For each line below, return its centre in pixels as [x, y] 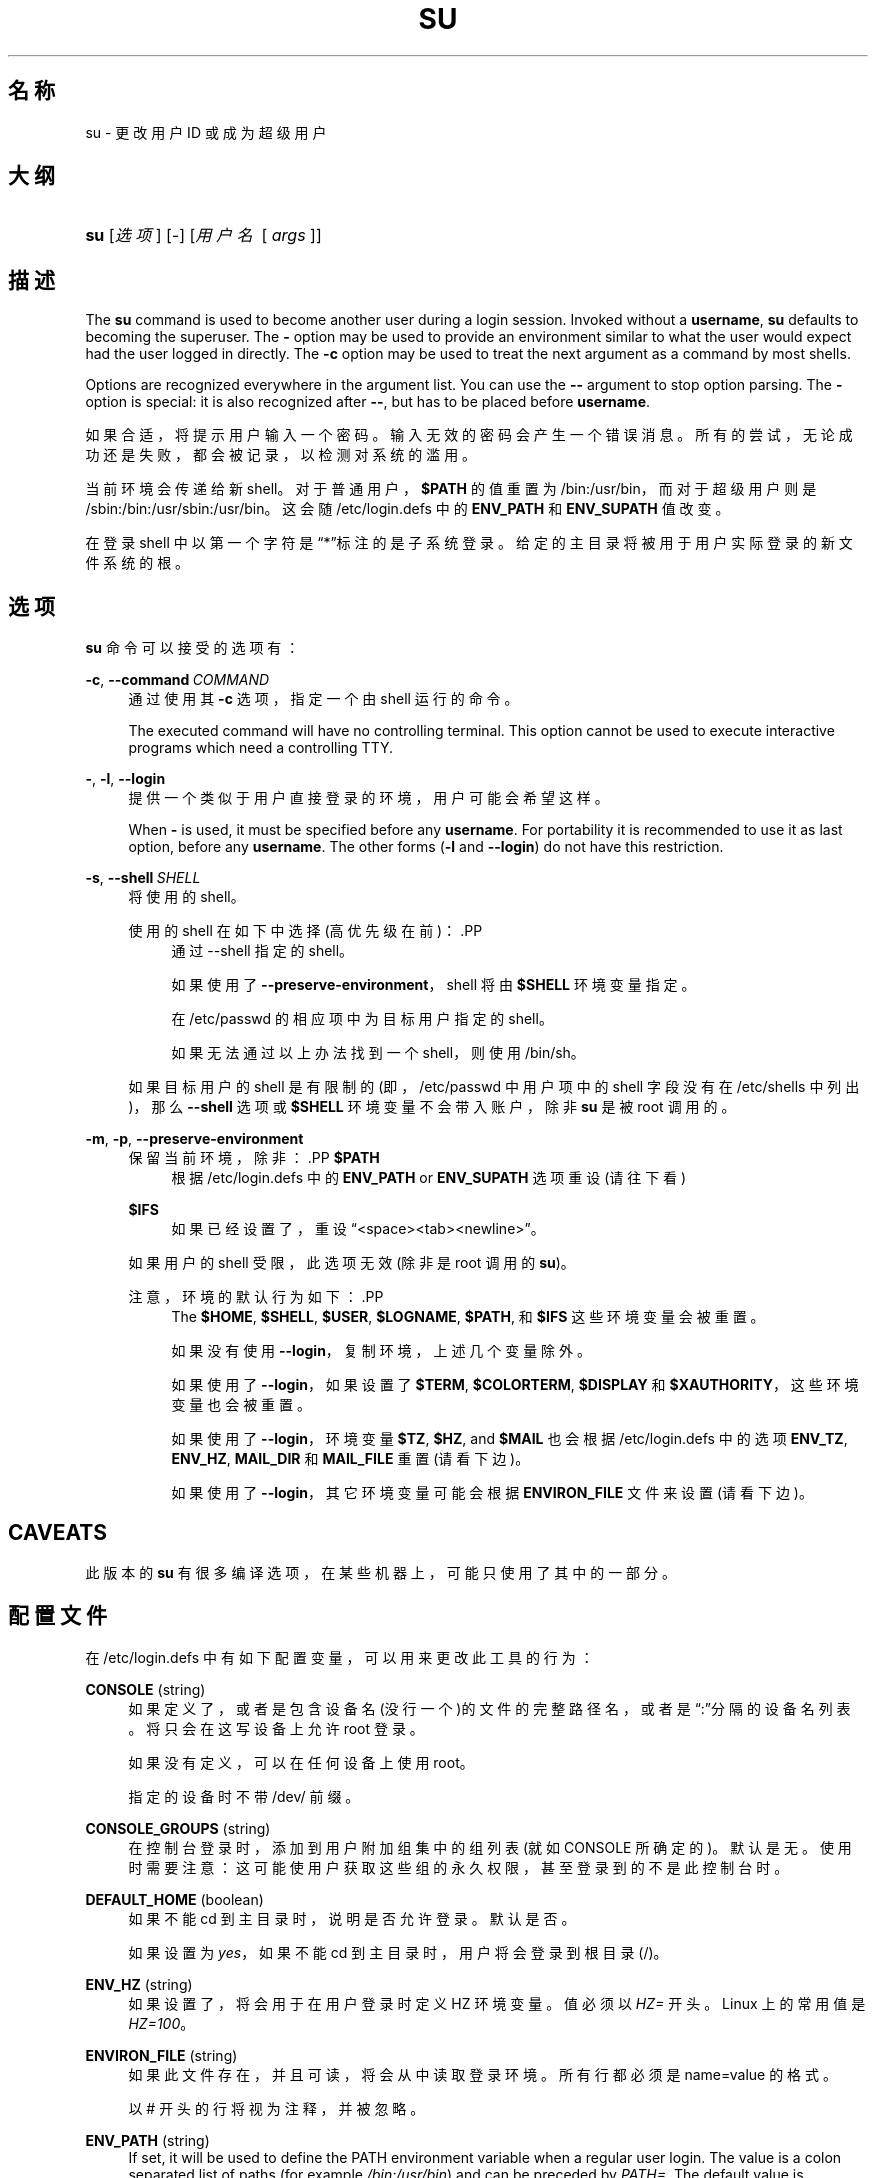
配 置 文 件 [57, 1616]
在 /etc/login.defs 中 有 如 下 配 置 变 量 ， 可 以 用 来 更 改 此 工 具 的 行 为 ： [339, 1657]
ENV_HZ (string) [139, 1984]
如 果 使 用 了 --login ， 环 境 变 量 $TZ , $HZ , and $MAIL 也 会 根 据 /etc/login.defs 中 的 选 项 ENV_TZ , [509, 1439]
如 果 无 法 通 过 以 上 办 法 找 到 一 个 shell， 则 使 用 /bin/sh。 [378, 1053]
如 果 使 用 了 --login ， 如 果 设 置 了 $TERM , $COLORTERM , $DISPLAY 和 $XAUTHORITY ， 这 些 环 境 [515, 1385]
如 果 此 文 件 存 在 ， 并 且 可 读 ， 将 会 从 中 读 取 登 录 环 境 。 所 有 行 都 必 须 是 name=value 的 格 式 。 [482, 2074]
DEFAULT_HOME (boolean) [174, 1899]
